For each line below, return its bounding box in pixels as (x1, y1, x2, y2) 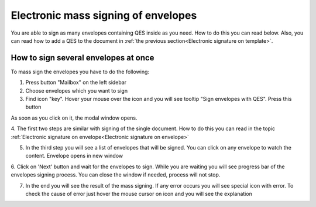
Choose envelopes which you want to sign (25, 87, 128, 94)
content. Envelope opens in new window (25, 152, 123, 160)
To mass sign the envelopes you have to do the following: (11, 68, 149, 75)
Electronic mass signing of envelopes (11, 9, 197, 22)
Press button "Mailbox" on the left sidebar (25, 79, 127, 86)
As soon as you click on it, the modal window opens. (11, 114, 138, 121)
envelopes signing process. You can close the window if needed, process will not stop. (11, 171, 221, 178)
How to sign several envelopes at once (11, 53, 154, 63)
